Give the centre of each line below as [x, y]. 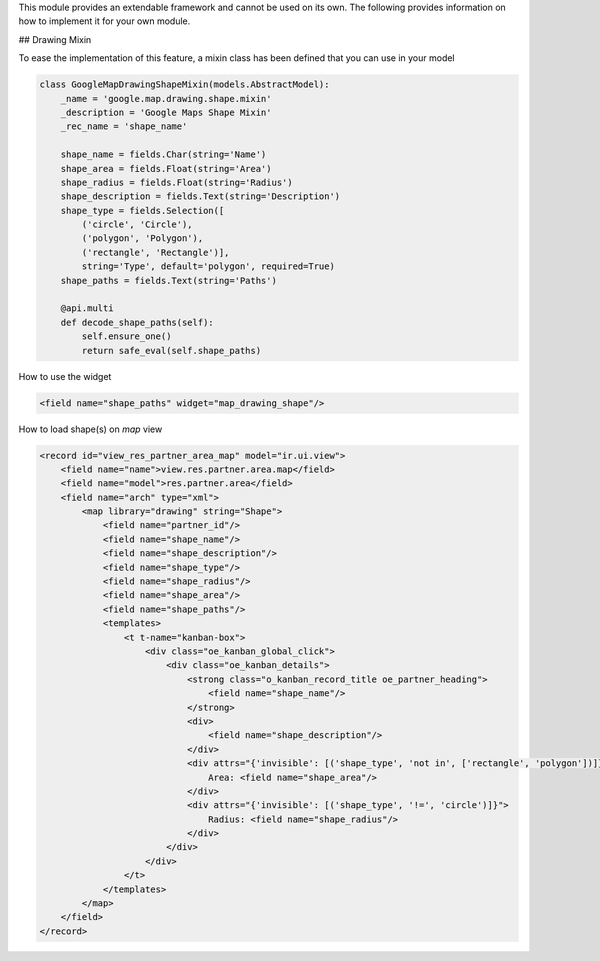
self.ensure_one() [126, 336]
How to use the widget [65, 376]
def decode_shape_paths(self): [137, 322]
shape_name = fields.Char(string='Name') [163, 154]
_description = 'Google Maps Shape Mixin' [166, 112]
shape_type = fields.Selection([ [142, 210]
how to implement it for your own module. [104, 21]
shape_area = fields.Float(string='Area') [166, 168]
